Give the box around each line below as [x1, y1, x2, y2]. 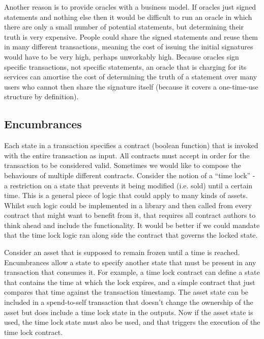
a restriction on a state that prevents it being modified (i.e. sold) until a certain [4, 180, 253, 190]
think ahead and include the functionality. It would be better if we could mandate [4, 219, 260, 230]
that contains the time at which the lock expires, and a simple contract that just [4, 276, 255, 287]
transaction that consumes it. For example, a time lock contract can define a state [4, 267, 260, 277]
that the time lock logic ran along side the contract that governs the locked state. [4, 230, 258, 240]
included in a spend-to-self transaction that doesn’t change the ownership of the [4, 297, 253, 307]
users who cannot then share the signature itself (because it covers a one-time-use [4, 81, 258, 92]
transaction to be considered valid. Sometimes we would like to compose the [4, 160, 241, 171]
